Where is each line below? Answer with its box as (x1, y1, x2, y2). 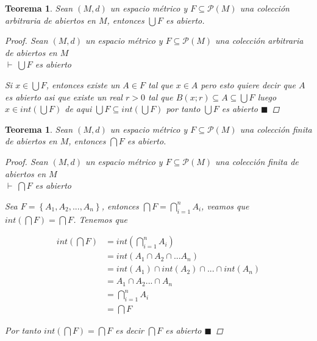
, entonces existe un (46, 78, 120, 91)
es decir (115, 324, 144, 337)
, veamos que (201, 199, 249, 212)
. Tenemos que (73, 213, 127, 225)
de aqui (65, 102, 92, 115)
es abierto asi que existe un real (5, 90, 123, 103)
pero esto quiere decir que (201, 78, 296, 91)
